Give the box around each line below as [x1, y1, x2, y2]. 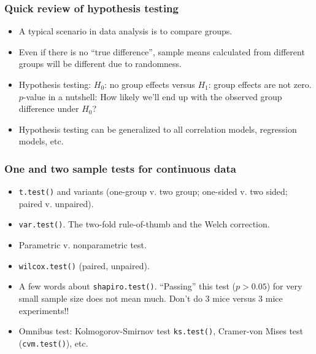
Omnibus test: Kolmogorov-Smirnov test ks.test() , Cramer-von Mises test [18, 324, 304, 337]
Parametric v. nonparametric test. [18, 238, 147, 251]
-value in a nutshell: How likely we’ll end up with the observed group [23, 90, 282, 103]
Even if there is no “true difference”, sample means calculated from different [18, 45, 305, 58]
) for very [266, 280, 303, 293]
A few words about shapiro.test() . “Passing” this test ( [18, 280, 236, 293]
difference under [18, 102, 79, 115]
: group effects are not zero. [208, 78, 312, 90]
